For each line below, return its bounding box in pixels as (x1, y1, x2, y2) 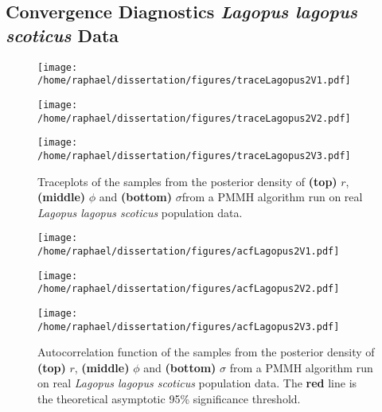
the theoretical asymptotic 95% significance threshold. (37, 391, 301, 407)
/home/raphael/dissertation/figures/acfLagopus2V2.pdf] (37, 283, 340, 295)
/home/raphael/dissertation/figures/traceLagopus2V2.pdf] (37, 112, 351, 124)
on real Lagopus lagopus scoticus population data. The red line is (37, 375, 357, 391)
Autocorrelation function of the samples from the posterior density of (37, 344, 375, 360)
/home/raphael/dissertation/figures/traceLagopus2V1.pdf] (37, 75, 351, 87)
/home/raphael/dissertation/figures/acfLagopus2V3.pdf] (37, 321, 340, 332)
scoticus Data (6, 22, 119, 47)
